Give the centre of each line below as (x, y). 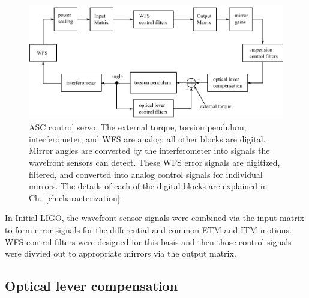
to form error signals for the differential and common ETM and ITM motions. (148, 229)
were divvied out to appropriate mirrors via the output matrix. (121, 253)
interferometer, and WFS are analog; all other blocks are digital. (147, 138)
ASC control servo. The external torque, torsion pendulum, (138, 127)
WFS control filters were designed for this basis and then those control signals (148, 241)
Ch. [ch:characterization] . (76, 197)
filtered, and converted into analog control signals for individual (146, 174)
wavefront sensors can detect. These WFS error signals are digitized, (154, 162)
